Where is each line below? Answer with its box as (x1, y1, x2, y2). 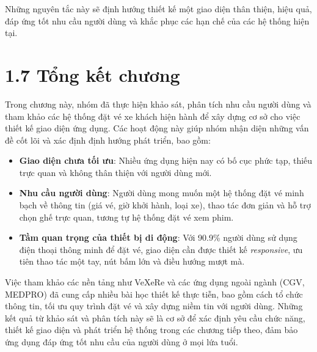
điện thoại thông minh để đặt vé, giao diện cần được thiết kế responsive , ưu (19, 243, 303, 255)
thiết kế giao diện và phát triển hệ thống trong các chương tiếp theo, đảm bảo (5, 323, 298, 336)
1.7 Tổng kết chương (5, 62, 180, 87)
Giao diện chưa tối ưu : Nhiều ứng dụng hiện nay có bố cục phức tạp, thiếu (19, 154, 313, 167)
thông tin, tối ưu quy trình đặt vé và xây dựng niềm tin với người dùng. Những (5, 299, 303, 312)
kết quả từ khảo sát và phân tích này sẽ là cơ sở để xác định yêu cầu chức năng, (5, 311, 305, 324)
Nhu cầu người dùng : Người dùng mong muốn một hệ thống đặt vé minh (19, 186, 304, 199)
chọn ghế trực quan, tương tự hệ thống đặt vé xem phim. (19, 210, 234, 223)
